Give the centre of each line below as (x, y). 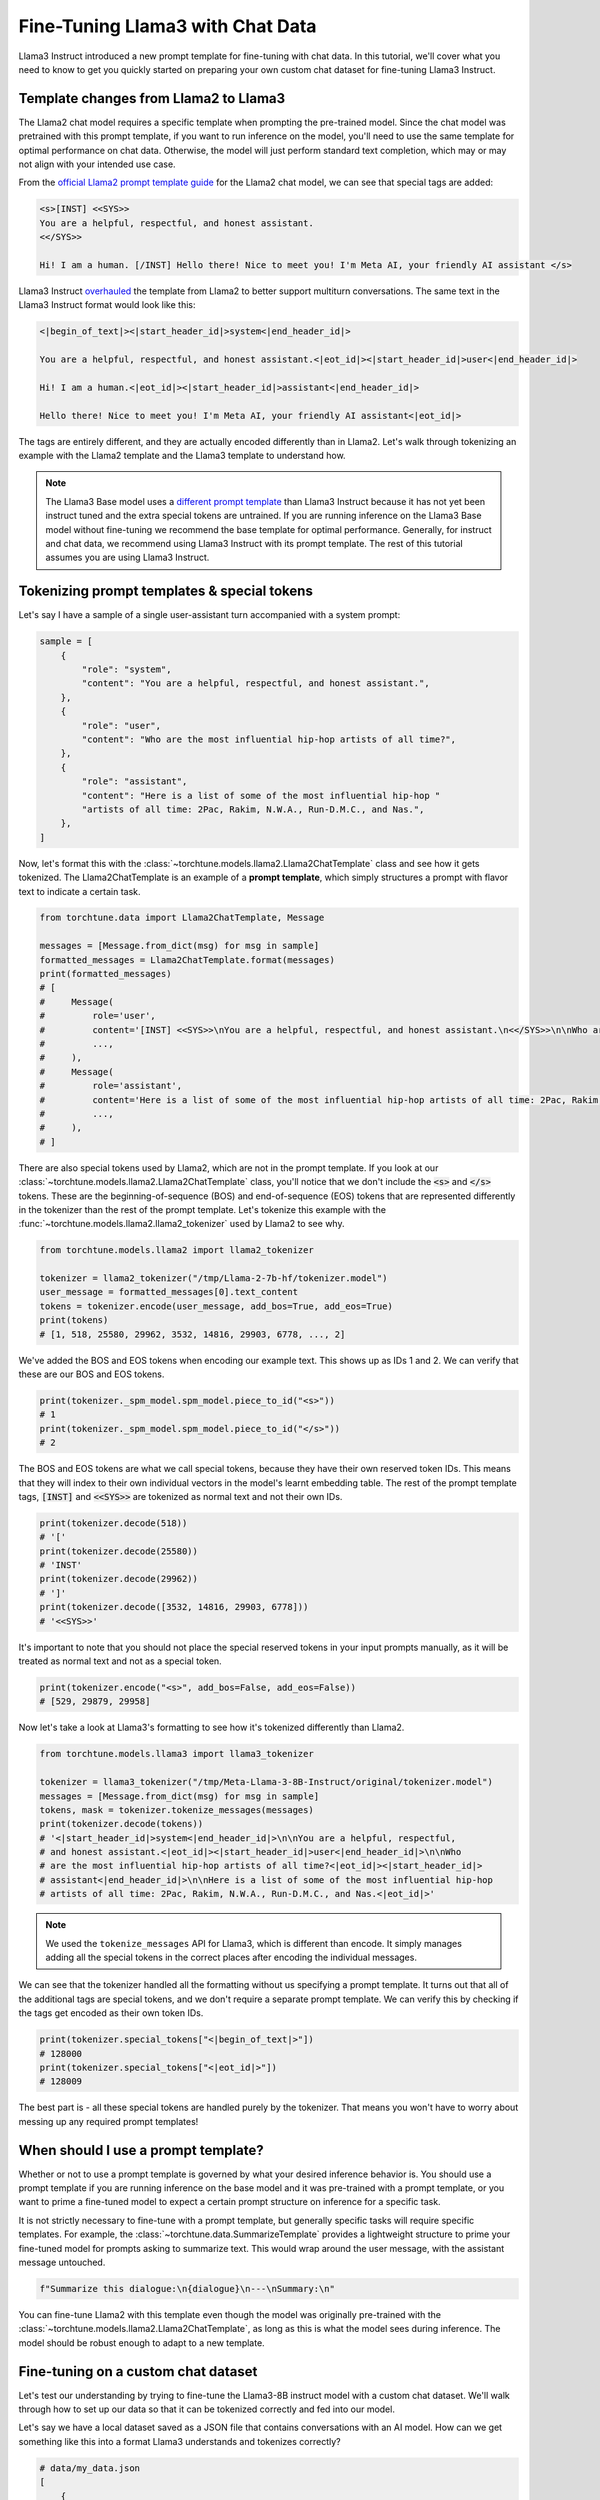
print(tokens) (74, 1320)
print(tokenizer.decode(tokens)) (121, 1824)
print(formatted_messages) (105, 974)
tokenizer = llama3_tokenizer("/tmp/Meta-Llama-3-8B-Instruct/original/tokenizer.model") (266, 1782)
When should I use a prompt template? (141, 2150)
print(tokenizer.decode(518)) (113, 1523)
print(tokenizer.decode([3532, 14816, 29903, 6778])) (174, 1607)
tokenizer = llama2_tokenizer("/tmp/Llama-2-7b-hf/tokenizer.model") (213, 1278)
